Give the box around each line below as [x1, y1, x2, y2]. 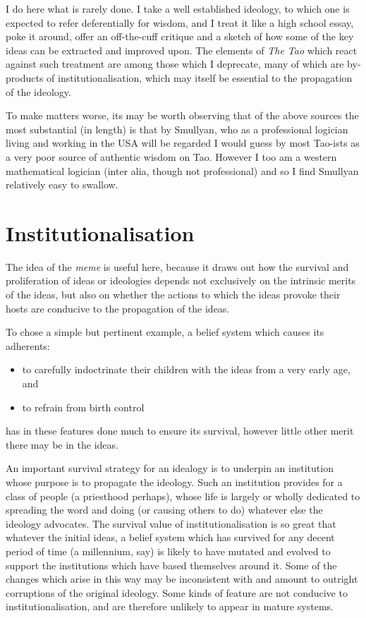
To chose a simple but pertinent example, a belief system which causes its [6, 325, 324, 339]
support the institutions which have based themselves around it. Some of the [6, 557, 337, 572]
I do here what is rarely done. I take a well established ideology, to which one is [6, 1, 350, 16]
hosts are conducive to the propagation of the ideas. [6, 301, 230, 315]
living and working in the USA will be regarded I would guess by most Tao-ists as [6, 135, 360, 150]
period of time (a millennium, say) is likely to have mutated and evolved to [6, 543, 331, 558]
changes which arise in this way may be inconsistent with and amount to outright [6, 571, 358, 586]
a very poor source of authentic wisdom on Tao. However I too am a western [6, 149, 337, 164]
